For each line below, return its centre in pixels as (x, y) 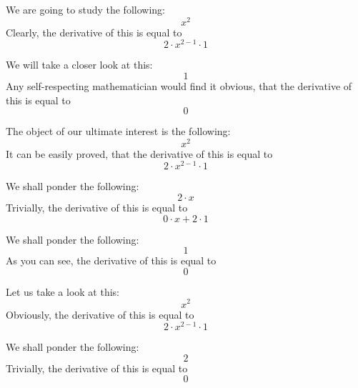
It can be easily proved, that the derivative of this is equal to (139, 153)
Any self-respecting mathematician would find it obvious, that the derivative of (179, 85)
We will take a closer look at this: (79, 65)
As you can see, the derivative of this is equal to (111, 260)
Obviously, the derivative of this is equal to (100, 314)
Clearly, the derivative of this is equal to (94, 32)
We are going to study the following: (85, 9)
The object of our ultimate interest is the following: (118, 131)
